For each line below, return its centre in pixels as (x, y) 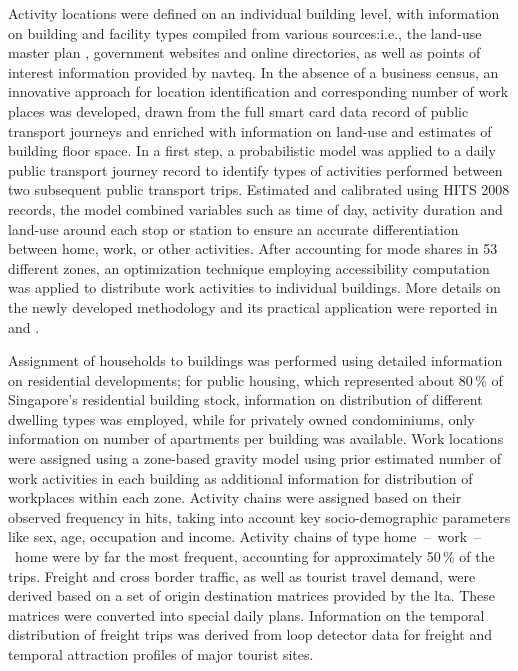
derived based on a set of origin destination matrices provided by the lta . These (252, 595)
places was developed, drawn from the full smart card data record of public (238, 110)
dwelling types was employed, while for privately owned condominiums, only (241, 418)
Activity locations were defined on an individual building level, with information (254, 13)
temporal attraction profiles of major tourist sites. (161, 654)
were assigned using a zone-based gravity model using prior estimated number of (254, 458)
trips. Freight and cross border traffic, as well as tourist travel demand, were (242, 575)
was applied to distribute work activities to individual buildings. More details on (254, 287)
